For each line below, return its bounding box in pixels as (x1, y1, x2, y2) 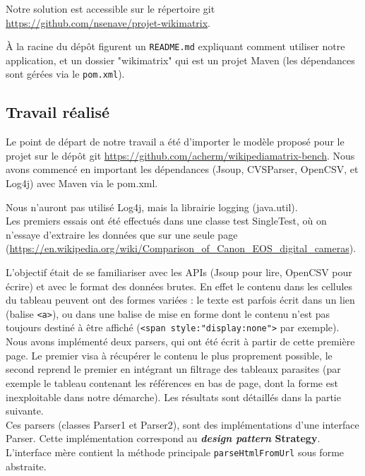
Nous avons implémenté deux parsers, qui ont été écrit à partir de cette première (6, 334, 355, 349)
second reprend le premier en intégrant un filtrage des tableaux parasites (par (6, 362, 341, 376)
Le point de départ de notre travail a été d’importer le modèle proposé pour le (6, 134, 345, 149)
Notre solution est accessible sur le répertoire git (6, 1, 215, 16)
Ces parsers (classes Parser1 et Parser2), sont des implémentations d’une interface (6, 417, 359, 432)
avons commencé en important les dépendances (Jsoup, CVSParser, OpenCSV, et (6, 162, 359, 177)
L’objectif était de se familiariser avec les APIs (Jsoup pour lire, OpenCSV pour (6, 265, 352, 280)
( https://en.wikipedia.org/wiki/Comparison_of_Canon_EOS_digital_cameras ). (6, 241, 357, 256)
